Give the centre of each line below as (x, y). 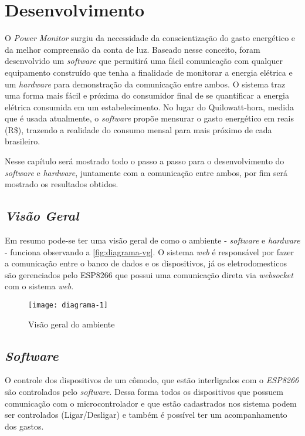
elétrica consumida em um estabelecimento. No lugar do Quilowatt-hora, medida (149, 107)
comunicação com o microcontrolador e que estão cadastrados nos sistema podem (151, 403)
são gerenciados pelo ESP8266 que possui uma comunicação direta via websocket (149, 274)
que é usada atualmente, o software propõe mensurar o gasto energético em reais (149, 118)
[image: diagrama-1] (68, 305)
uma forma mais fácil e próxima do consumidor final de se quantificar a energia (147, 95)
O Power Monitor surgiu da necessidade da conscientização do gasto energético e (150, 38)
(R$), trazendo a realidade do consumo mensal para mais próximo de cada (138, 129)
